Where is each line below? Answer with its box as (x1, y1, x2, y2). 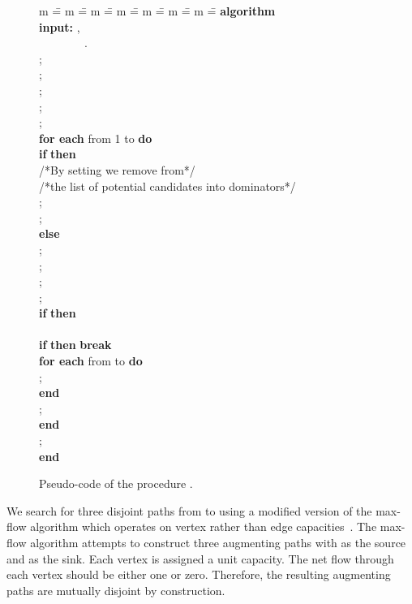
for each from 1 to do (39, 129, 152, 146)
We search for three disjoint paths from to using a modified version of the (6, 502, 372, 519)
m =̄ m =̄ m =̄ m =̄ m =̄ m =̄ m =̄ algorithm (39, 2, 276, 19)
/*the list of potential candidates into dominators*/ (39, 177, 296, 194)
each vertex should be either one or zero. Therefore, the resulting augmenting (6, 566, 391, 583)
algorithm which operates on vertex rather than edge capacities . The (30, 518, 377, 535)
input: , (39, 18, 80, 35)
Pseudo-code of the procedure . (39, 475, 193, 492)
